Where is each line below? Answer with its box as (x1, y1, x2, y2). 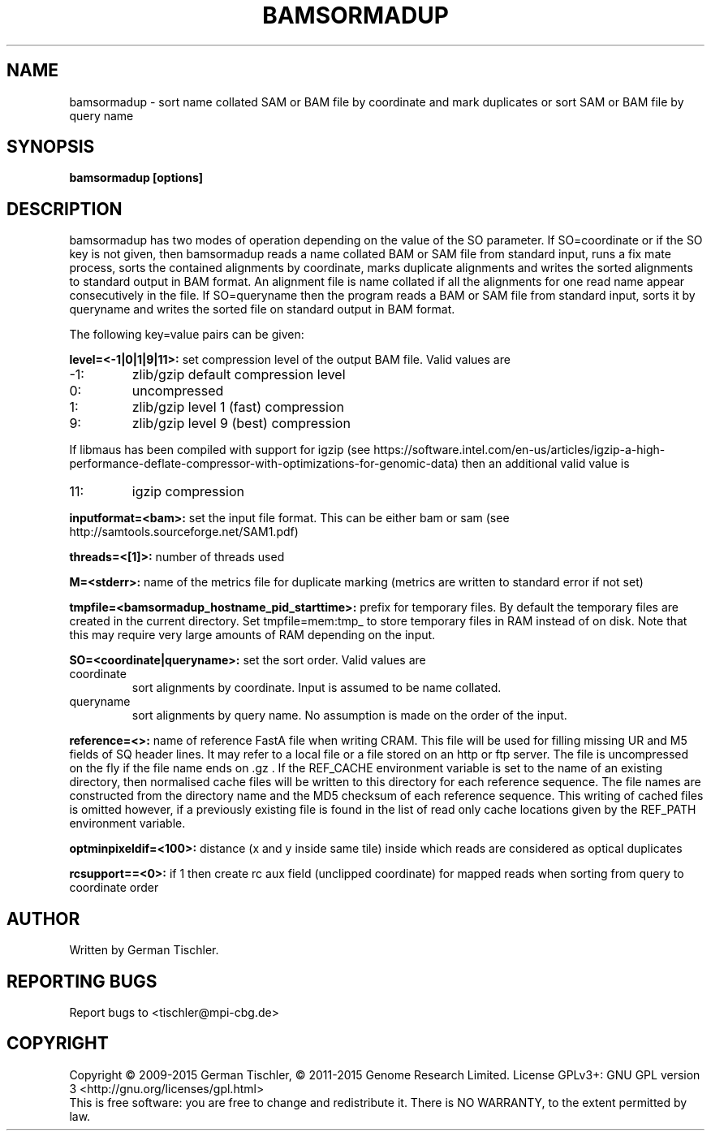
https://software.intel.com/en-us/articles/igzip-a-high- (373, 443, 666, 457)
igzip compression (131, 483, 244, 500)
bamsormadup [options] (69, 171, 204, 185)
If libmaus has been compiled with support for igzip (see (69, 443, 371, 457)
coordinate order (69, 880, 159, 895)
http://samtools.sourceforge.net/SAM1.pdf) (69, 525, 299, 539)
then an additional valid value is (461, 456, 630, 471)
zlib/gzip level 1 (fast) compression (131, 399, 344, 416)
